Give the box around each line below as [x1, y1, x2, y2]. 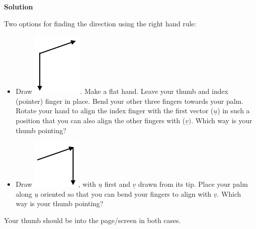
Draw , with [15, 179, 96, 189]
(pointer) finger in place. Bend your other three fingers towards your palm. [15, 95, 244, 106]
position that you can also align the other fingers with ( [15, 115, 185, 125]
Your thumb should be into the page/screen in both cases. [4, 215, 181, 225]
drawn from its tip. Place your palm [138, 179, 248, 189]
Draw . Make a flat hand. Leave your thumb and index [15, 86, 229, 96]
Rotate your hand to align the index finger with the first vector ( [15, 105, 214, 116]
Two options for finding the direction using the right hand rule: [4, 18, 196, 28]
